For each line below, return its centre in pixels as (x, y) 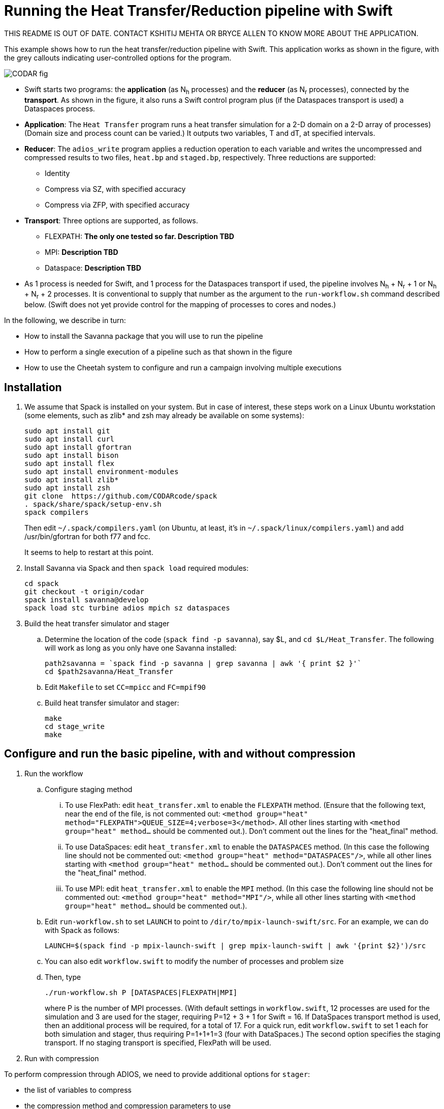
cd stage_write (75, 726)
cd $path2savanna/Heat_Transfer (109, 671)
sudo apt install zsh (67, 488)
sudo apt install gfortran (78, 447)
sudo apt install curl (70, 439)
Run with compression (62, 1058)
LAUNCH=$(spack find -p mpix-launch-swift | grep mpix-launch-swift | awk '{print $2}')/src (235, 945)
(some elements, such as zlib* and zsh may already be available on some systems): (164, 415)
